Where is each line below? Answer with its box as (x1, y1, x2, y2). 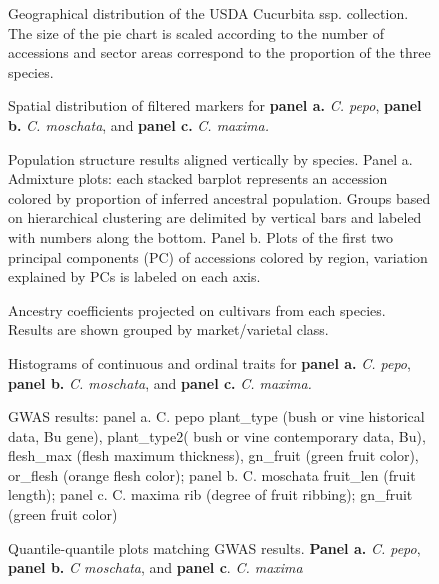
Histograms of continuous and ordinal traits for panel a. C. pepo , (8, 352, 411, 373)
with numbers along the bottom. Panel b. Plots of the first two (8, 226, 393, 247)
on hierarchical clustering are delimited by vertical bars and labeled (8, 207, 422, 228)
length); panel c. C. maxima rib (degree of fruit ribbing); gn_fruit (8, 484, 413, 505)
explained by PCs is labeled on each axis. (8, 266, 261, 287)
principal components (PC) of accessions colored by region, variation (8, 246, 428, 267)
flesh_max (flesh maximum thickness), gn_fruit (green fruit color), (8, 445, 419, 466)
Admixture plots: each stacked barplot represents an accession (8, 168, 388, 189)
